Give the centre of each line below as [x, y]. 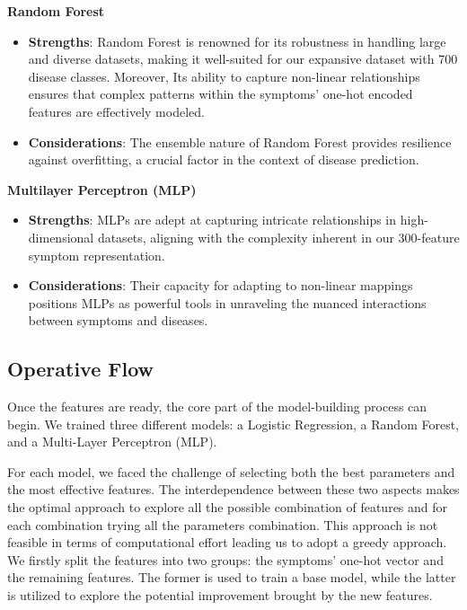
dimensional [61, 237]
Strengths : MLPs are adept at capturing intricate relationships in [212, 220]
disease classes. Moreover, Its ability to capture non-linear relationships [224, 76]
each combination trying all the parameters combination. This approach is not [223, 524]
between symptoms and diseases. [118, 320]
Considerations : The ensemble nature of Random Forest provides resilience [240, 141]
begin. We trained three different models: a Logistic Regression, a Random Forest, [233, 424]
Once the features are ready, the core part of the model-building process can [217, 407]
